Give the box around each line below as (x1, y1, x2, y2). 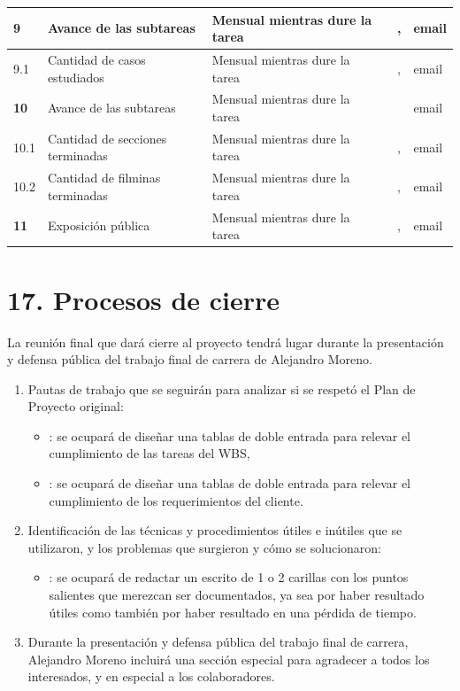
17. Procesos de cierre (7, 281, 280, 317)
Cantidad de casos (47, 50, 146, 68)
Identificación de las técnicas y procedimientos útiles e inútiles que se (27, 521, 402, 540)
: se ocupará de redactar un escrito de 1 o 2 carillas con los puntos (49, 568, 409, 586)
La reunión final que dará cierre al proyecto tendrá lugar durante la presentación (7, 332, 444, 351)
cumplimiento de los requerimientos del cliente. (49, 491, 303, 509)
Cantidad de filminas (47, 168, 161, 187)
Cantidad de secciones (47, 128, 167, 147)
